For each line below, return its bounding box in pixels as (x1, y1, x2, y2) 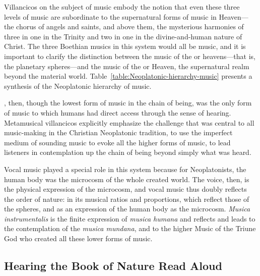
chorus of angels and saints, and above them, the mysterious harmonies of (16, 21, 244, 32)
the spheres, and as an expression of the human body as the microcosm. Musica (4, 203, 250, 214)
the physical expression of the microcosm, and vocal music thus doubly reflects (4, 184, 247, 194)
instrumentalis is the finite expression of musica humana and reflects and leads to (4, 213, 255, 224)
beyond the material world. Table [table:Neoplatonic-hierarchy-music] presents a (4, 71, 252, 81)
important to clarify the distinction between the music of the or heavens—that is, (4, 50, 255, 61)
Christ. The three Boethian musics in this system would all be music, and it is (4, 41, 246, 51)
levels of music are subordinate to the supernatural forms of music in (4, 11, 217, 22)
